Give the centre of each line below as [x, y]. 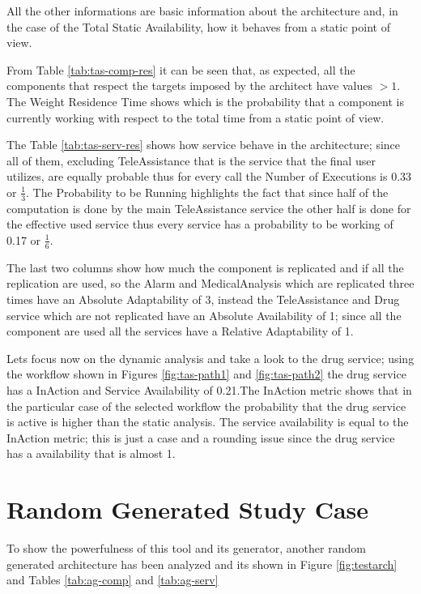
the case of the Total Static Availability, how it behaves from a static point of [198, 26]
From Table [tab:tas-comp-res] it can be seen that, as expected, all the [181, 69]
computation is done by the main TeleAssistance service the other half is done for [209, 208]
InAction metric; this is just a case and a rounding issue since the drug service [201, 437]
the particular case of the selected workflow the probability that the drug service [206, 406]
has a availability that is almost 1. [91, 453]
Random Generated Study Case [188, 509]
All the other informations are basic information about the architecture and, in [202, 11]
